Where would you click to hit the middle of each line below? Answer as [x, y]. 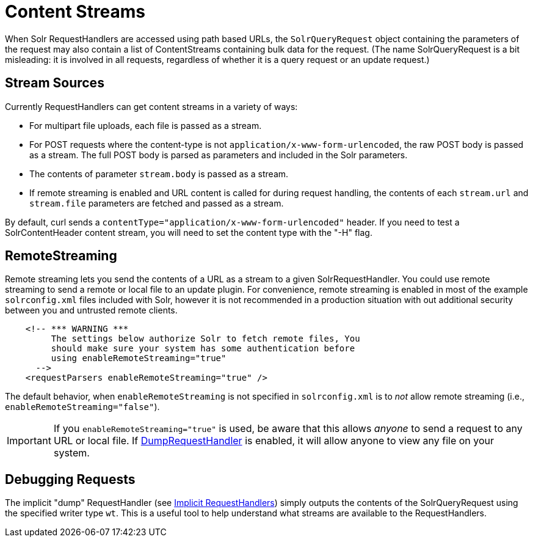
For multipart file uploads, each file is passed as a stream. [146, 125]
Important [29, 441]
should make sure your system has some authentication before [203, 349]
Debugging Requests [70, 479]
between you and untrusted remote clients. [91, 310]
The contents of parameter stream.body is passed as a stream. [159, 174]
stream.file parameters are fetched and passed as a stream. [157, 203]
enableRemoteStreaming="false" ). [82, 407]
